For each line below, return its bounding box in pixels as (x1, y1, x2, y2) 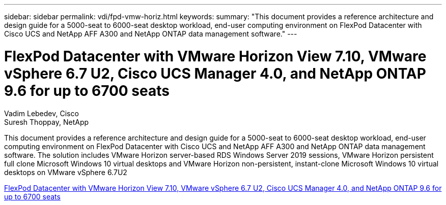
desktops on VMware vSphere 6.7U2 (4, 167, 127, 177)
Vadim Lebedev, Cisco (4, 109, 79, 118)
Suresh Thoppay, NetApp (4, 117, 89, 126)
